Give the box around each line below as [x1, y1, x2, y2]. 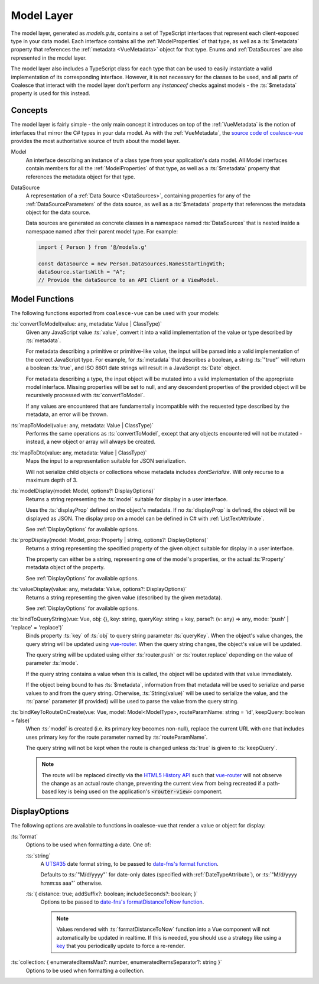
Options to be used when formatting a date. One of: [25, 841, 151, 848]
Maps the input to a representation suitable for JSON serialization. [25, 457, 187, 465]
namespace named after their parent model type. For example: [25, 228, 178, 235]
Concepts [11, 105, 48, 115]
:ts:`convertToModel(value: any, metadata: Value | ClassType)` [11, 320, 162, 327]
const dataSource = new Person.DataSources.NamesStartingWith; [38, 260, 226, 267]
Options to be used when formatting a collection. [25, 967, 145, 974]
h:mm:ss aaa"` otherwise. [40, 879, 103, 886]
